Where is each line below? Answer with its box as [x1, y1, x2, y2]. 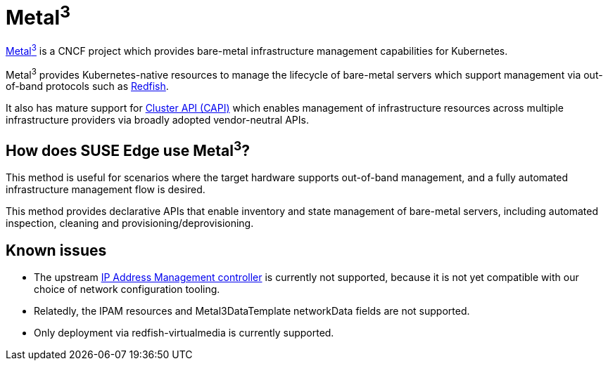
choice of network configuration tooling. [34, 283, 220, 296]
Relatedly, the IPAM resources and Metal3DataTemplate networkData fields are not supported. [34, 305, 470, 318]
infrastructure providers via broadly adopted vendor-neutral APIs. [6, 114, 309, 126]
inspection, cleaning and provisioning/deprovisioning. [6, 217, 254, 230]
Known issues [6, 241, 107, 259]
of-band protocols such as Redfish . [6, 80, 169, 93]
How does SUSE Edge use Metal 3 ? [6, 138, 250, 159]
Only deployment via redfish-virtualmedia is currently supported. [34, 327, 334, 339]
